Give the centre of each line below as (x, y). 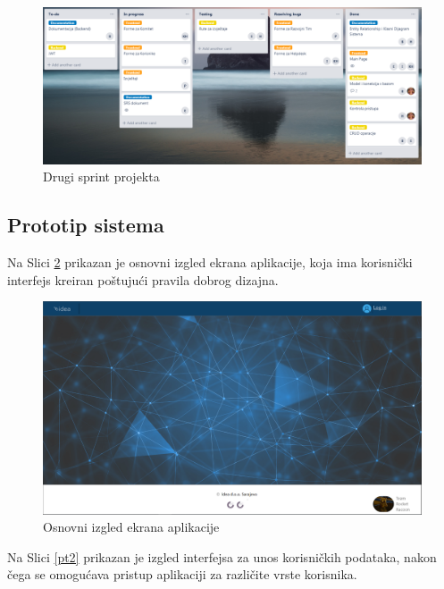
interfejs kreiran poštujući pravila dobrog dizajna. (143, 279)
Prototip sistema (86, 225)
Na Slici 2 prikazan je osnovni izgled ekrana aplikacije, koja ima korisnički (210, 261)
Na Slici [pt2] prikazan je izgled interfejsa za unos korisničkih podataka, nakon (222, 556)
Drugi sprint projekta (101, 177)
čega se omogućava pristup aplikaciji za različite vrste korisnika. (182, 574)
